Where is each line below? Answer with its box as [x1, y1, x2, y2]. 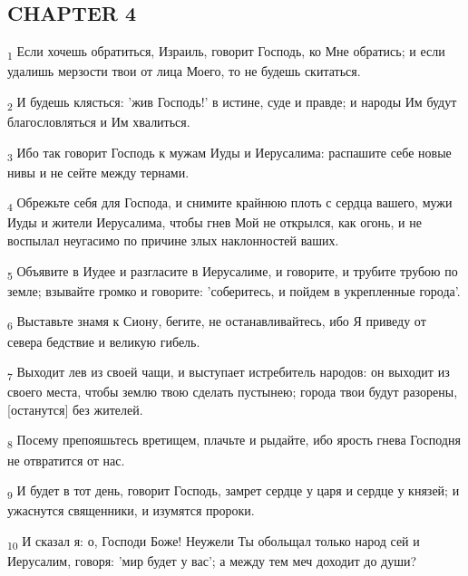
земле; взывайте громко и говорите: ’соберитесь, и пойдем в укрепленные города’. [7, 281, 461, 300]
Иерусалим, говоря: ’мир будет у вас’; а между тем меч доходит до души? [7, 551, 417, 570]
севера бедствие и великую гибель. [7, 331, 200, 350]
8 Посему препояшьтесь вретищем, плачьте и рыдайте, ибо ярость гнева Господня [7, 430, 461, 452]
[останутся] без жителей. [7, 399, 143, 418]
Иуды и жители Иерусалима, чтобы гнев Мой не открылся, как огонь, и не [7, 213, 422, 232]
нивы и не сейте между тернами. [7, 162, 190, 181]
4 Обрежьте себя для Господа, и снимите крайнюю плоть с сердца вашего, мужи [7, 193, 453, 215]
